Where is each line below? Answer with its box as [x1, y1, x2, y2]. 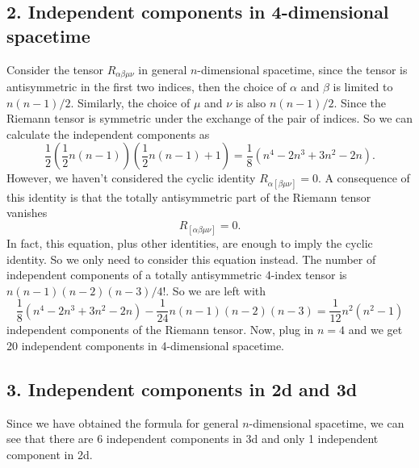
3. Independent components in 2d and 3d [6, 377, 358, 401]
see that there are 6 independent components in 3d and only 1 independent [6, 430, 379, 447]
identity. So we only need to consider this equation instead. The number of [6, 250, 376, 267]
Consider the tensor [6, 61, 104, 77]
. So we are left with [166, 282, 266, 299]
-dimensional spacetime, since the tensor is [197, 61, 408, 77]
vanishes [6, 204, 48, 221]
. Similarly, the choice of [70, 94, 191, 111]
